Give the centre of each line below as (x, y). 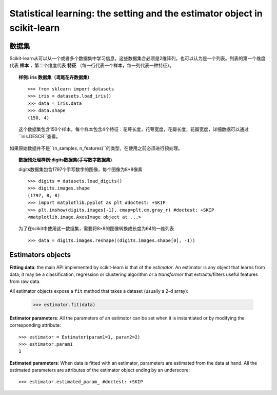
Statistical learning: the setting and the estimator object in (136, 13)
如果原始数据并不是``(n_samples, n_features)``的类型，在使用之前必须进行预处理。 (96, 148)
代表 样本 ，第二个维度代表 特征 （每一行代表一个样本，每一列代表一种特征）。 (92, 65)
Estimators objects (40, 255)
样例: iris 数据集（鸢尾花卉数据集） (55, 77)
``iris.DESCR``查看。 (40, 137)
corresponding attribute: (35, 325)
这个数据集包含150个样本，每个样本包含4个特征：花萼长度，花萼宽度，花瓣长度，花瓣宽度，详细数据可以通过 (134, 129)
